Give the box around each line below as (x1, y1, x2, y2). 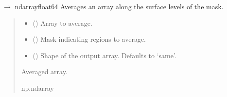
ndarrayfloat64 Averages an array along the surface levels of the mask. (15, 1, 224, 11)
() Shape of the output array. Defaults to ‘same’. (33, 50, 176, 60)
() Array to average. (33, 17, 92, 28)
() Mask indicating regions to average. (33, 34, 146, 44)
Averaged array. (21, 66, 68, 77)
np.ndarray (21, 82, 54, 93)
